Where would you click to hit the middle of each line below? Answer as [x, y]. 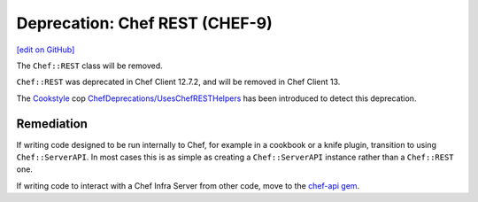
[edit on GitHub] [46, 50]
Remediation [52, 124]
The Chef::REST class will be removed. [89, 66]
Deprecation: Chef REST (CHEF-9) [145, 23]
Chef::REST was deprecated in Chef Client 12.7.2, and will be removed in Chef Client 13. [178, 82]
